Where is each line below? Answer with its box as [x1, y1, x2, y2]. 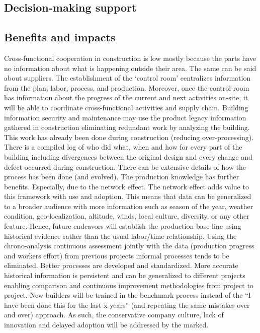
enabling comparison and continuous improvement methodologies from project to [4, 280, 253, 290]
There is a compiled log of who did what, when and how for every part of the [4, 142, 242, 152]
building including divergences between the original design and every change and [4, 151, 252, 162]
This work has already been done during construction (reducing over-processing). [4, 131, 254, 142]
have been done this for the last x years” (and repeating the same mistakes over [4, 299, 250, 310]
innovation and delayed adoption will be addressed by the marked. [4, 319, 209, 330]
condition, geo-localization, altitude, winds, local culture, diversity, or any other [4, 211, 249, 221]
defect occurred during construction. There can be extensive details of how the [4, 161, 246, 172]
